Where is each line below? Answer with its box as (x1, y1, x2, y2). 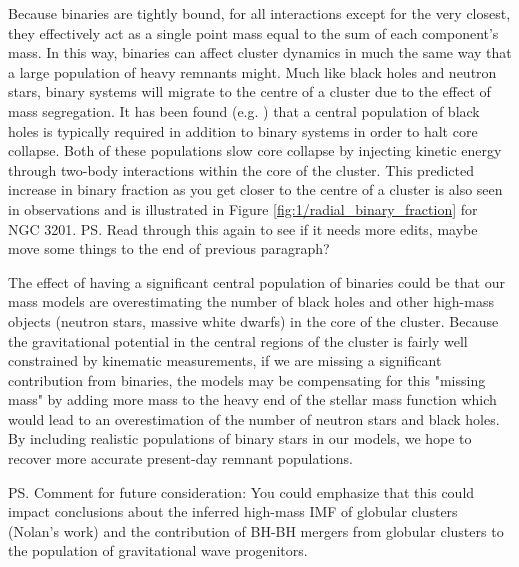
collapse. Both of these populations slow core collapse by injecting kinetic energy (8, 140, 502, 161)
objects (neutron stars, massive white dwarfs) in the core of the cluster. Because (8, 310, 499, 331)
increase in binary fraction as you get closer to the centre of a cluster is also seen (8, 179, 503, 200)
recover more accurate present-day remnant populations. (8, 448, 353, 469)
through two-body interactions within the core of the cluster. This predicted (8, 159, 474, 180)
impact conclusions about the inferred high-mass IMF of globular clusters (8, 501, 458, 522)
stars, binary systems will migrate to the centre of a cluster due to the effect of (8, 81, 491, 102)
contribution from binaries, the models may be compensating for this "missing (8, 369, 486, 390)
